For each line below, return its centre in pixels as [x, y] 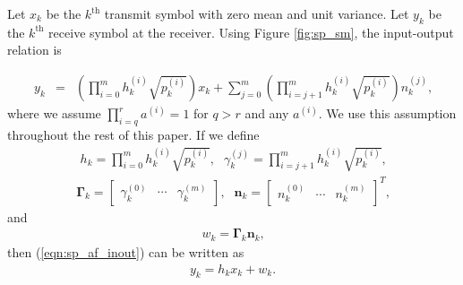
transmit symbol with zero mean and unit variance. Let [257, 13]
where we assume [54, 113]
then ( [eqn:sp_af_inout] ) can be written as [126, 251]
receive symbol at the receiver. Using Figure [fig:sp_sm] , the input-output [251, 32]
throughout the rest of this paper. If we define [133, 134]
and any [267, 113]
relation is [34, 50]
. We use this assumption [387, 113]
